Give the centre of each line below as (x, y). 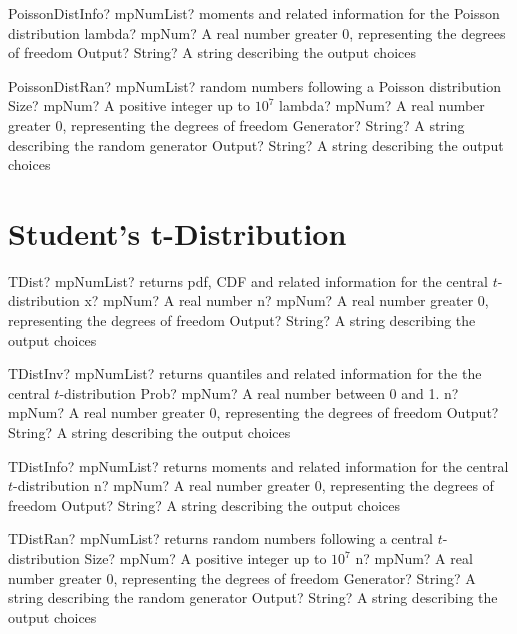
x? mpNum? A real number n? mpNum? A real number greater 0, (286, 300)
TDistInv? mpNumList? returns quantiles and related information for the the (245, 373)
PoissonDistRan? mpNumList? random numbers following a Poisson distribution (254, 85)
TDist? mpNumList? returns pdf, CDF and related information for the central (248, 280)
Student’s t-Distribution (177, 232)
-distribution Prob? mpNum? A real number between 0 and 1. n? (259, 392)
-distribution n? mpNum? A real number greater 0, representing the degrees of (253, 485)
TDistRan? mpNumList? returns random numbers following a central (220, 538)
